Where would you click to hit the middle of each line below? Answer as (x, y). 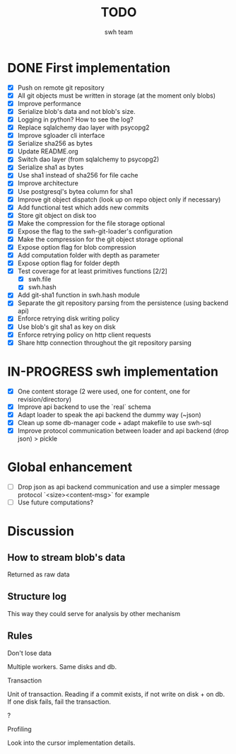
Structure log (37, 597)
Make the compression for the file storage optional (91, 223)
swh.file (40, 279)
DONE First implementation (89, 68)
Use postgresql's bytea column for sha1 (75, 191)
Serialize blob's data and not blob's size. (76, 111)
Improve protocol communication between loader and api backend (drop (123, 430)
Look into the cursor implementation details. (71, 743)
